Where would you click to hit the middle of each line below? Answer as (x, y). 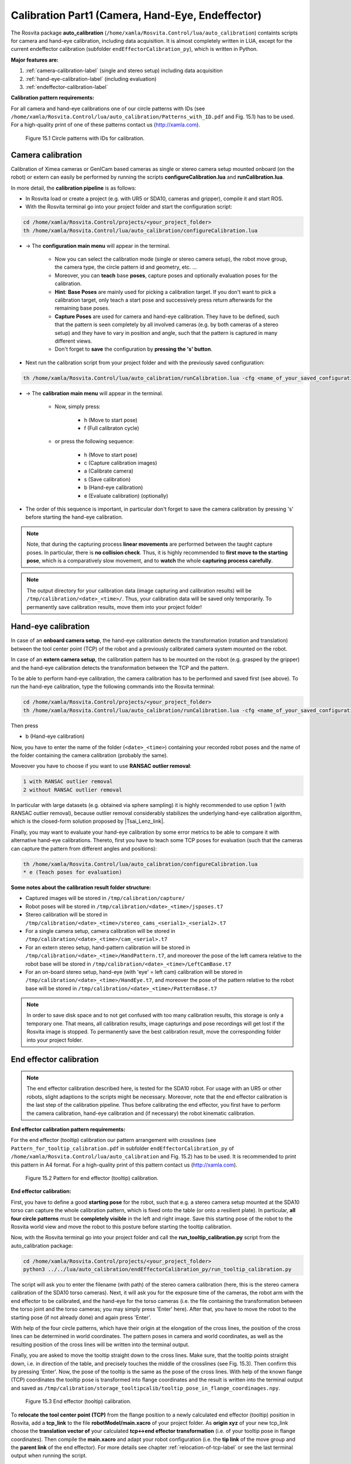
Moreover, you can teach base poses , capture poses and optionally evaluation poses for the (166, 275)
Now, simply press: (78, 406)
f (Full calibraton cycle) (112, 428)
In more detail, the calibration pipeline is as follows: (74, 188)
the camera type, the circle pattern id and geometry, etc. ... (126, 267)
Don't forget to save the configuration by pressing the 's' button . (134, 349)
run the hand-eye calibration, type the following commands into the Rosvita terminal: (113, 687)
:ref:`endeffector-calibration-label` (67, 87)
